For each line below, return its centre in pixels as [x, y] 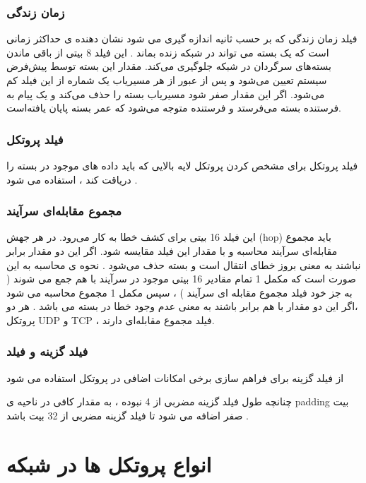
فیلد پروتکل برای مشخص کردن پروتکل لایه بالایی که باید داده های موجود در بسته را [182, 165]
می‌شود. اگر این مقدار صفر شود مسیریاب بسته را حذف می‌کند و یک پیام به [166, 94]
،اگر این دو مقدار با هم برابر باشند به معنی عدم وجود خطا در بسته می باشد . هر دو [182, 306]
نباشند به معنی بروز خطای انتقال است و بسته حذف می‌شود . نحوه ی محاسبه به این [184, 264]
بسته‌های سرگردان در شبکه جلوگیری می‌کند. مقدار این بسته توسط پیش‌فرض [169, 66]
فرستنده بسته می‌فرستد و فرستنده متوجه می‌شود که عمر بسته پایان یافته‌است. [174, 108]
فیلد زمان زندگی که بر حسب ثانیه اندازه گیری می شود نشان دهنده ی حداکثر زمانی [182, 38]
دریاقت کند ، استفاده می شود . [72, 179]
